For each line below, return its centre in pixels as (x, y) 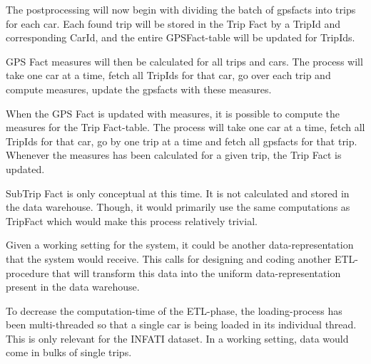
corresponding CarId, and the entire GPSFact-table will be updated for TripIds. (181, 37)
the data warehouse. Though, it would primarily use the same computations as (178, 207)
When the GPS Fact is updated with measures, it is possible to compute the (173, 113)
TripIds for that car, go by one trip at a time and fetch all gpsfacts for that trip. (182, 141)
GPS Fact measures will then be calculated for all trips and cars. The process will (184, 61)
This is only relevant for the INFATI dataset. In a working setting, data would (177, 338)
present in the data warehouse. (73, 287)
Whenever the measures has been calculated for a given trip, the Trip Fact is (174, 155)
